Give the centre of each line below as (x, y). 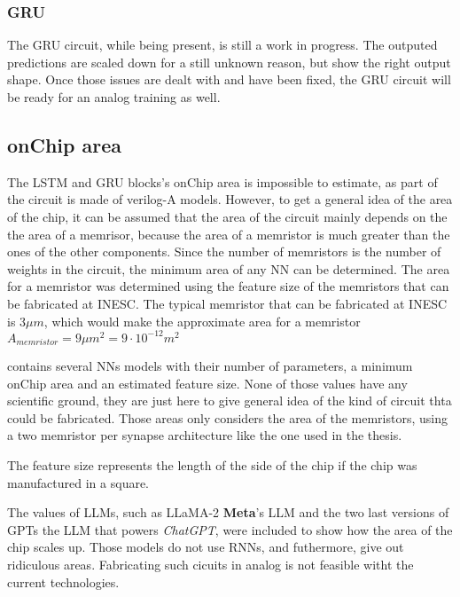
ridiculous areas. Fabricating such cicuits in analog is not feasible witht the (211, 565)
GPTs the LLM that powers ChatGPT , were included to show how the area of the (230, 529)
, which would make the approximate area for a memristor (202, 321)
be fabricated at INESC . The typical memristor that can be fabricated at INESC (227, 303)
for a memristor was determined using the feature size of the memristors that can (228, 286)
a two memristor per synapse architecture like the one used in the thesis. (205, 435)
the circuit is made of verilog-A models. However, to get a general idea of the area (230, 199)
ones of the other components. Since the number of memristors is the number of (224, 251)
